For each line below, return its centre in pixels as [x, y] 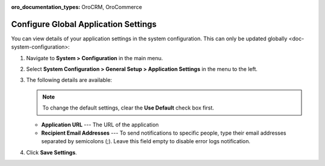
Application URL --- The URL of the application [100, 124]
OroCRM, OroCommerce [112, 7]
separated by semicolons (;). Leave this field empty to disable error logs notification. [146, 141]
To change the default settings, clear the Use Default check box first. [128, 108]
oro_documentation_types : [46, 7]
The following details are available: [69, 80]
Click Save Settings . [52, 152]
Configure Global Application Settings [84, 24]
